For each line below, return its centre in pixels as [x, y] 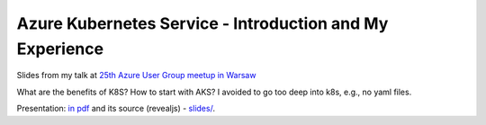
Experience [60, 49]
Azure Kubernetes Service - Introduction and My [202, 23]
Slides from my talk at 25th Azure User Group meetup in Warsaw [136, 76]
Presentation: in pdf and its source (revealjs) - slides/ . [116, 109]
